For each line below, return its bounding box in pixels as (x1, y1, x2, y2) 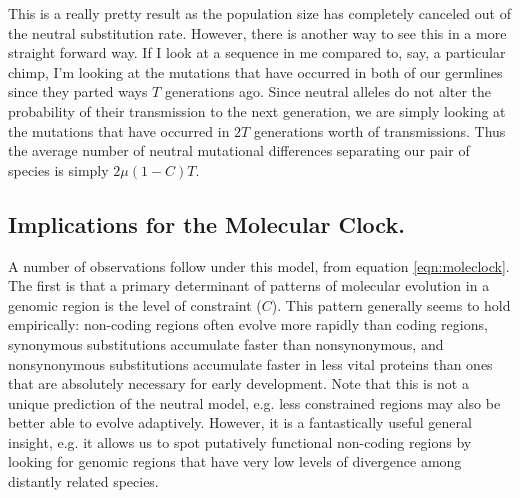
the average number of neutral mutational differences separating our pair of (8, 140, 470, 161)
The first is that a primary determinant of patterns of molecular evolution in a (8, 275, 490, 296)
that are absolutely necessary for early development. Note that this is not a (8, 373, 469, 394)
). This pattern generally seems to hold (271, 294, 511, 315)
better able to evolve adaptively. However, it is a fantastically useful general (8, 412, 472, 433)
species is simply (8, 159, 109, 180)
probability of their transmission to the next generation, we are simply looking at (8, 100, 506, 121)
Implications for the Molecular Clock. (8, 208, 405, 239)
